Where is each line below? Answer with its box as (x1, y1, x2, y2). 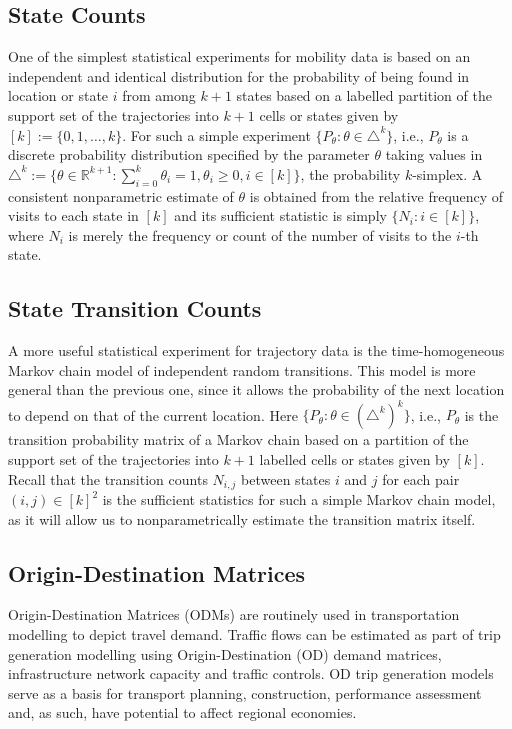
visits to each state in (8, 205, 139, 226)
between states (241, 468, 331, 489)
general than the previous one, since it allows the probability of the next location (8, 379, 505, 400)
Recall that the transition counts (8, 468, 208, 489)
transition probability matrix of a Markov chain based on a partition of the (8, 429, 469, 450)
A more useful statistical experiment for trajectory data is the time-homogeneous (8, 340, 505, 361)
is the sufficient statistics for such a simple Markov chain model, (102, 489, 496, 510)
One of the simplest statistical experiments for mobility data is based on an (8, 46, 471, 67)
